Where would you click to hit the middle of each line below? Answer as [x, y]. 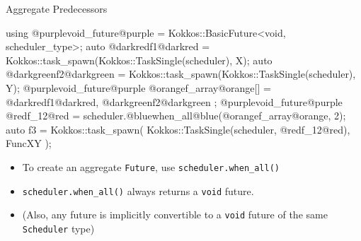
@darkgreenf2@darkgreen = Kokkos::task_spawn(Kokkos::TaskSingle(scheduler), [181, 74]
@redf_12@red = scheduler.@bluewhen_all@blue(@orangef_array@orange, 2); [176, 116]
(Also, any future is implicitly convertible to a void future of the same [175, 214]
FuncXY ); [29, 143]
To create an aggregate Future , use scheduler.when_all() [151, 166]
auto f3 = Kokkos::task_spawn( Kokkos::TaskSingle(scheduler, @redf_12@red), [178, 129]
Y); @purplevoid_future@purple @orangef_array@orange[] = [138, 87]
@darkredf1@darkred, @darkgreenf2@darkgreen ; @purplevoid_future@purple [174, 101]
